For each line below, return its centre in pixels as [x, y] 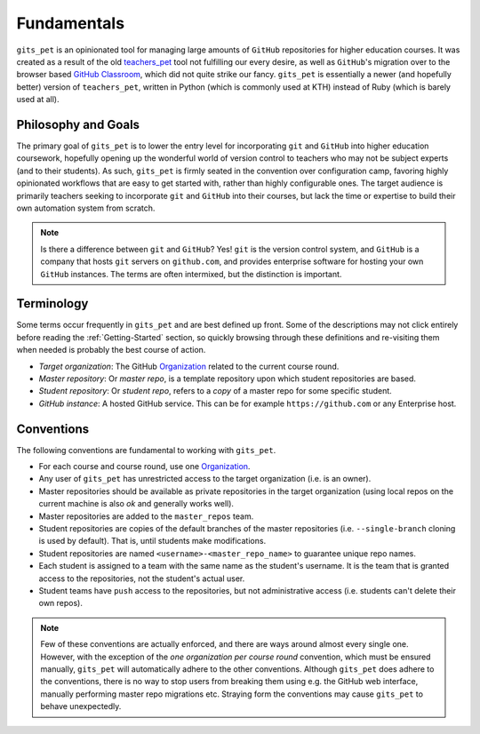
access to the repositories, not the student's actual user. [142, 578]
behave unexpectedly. [81, 706]
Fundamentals [70, 23]
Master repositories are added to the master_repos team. [146, 516]
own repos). [61, 603]
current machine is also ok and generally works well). [136, 504]
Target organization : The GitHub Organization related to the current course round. [189, 366]
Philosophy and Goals [78, 124]
